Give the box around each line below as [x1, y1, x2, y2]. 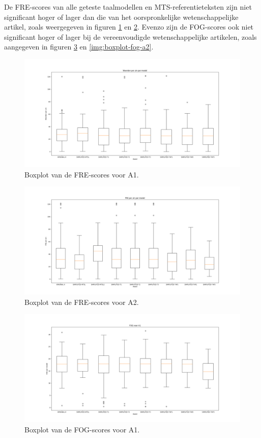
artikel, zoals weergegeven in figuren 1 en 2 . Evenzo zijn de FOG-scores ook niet [4, 21, 254, 32]
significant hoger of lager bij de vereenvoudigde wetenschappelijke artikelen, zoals [4, 31, 257, 42]
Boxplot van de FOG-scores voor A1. [24, 424, 140, 434]
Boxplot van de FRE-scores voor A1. [24, 169, 139, 179]
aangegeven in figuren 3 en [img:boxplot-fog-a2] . [4, 41, 154, 52]
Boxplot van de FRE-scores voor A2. [24, 296, 139, 307]
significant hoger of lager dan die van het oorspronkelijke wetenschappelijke [4, 11, 239, 22]
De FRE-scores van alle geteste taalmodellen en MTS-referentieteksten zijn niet [4, 2, 252, 12]
